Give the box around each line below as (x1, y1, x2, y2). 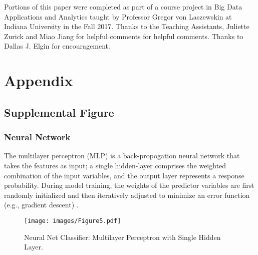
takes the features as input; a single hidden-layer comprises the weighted (4, 160, 226, 170)
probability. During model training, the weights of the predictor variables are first (4, 180, 254, 190)
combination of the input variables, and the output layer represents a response (4, 170, 244, 180)
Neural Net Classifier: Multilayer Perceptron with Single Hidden (24, 231, 221, 242)
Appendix (4, 70, 73, 91)
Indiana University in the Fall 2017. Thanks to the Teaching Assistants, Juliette (4, 21, 249, 32)
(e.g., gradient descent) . (4, 199, 79, 210)
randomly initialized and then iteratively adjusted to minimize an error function (4, 189, 250, 200)
